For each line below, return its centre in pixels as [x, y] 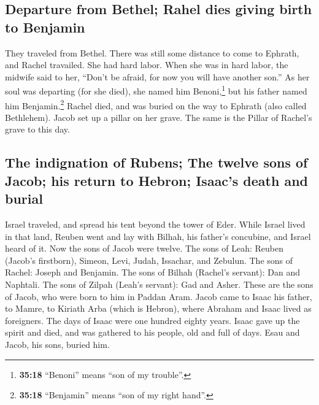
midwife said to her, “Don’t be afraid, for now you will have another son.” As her [157, 76]
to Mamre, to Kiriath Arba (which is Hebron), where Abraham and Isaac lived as [158, 308]
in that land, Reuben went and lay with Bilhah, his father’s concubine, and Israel [158, 236]
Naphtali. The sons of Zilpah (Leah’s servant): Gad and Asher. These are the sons [159, 284]
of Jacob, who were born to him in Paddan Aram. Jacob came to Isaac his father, [159, 296]
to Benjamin [45, 27]
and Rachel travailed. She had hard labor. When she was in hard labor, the [147, 65]
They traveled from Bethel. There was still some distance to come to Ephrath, [152, 52]
